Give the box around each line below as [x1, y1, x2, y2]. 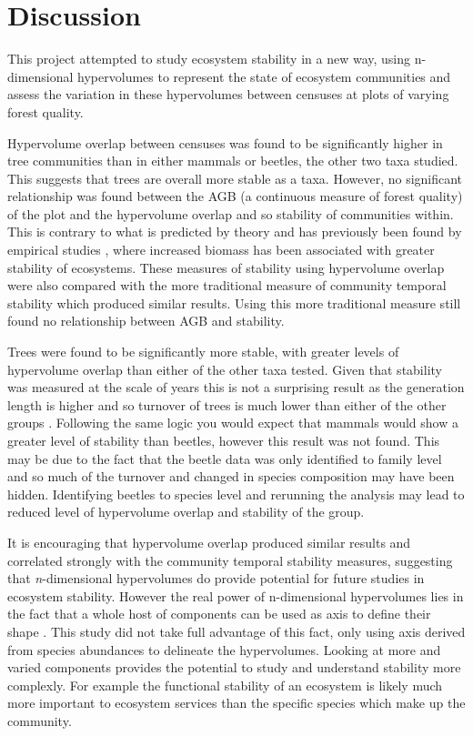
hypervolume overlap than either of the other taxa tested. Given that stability [7, 359, 442, 378]
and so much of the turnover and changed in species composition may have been [7, 467, 455, 486]
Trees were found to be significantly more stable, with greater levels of [7, 342, 399, 361]
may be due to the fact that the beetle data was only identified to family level [7, 449, 442, 468]
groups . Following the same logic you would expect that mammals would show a [7, 413, 458, 432]
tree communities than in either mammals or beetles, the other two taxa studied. [7, 151, 458, 170]
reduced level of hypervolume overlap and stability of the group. [7, 502, 365, 521]
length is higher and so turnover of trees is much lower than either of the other [7, 395, 447, 414]
